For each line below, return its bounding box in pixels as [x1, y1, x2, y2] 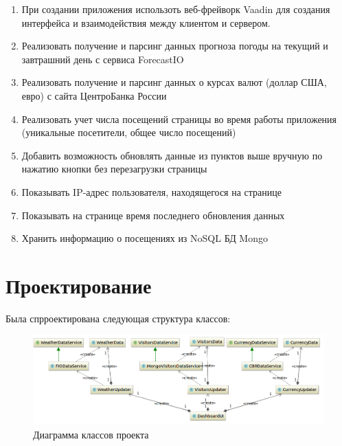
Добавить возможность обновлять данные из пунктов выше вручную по [21, 148, 323, 162]
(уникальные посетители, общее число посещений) [21, 125, 236, 140]
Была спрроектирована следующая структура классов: [5, 311, 231, 325]
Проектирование [5, 271, 152, 299]
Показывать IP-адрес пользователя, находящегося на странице [21, 184, 282, 199]
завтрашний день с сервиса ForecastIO [21, 52, 184, 66]
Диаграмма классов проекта [33, 427, 149, 441]
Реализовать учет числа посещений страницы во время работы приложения [21, 111, 337, 126]
